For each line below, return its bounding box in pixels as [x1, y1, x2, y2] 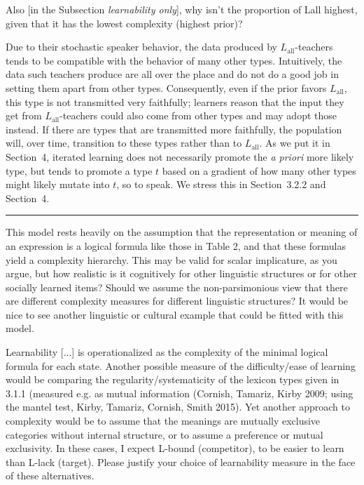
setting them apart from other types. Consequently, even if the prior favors [6, 80, 327, 95]
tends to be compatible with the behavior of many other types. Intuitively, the [6, 53, 342, 67]
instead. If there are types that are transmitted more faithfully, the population [6, 121, 342, 136]
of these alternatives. [6, 468, 94, 483]
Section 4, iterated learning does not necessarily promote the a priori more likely [6, 149, 354, 164]
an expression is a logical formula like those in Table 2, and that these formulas [6, 238, 346, 253]
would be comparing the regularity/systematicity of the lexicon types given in [6, 372, 339, 387]
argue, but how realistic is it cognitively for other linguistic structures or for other [6, 266, 357, 281]
